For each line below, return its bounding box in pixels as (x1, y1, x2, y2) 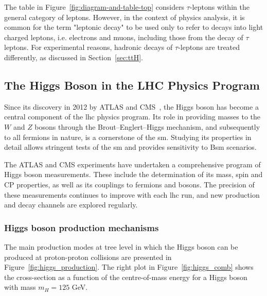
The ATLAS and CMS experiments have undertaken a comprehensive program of (4, 159, 261, 169)
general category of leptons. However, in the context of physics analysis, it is (4, 11, 245, 22)
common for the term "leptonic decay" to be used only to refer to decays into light (4, 22, 263, 32)
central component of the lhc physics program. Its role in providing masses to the (4, 111, 261, 122)
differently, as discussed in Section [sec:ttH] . (4, 51, 143, 62)
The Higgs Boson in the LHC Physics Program (4, 77, 260, 93)
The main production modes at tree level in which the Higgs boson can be (4, 241, 238, 252)
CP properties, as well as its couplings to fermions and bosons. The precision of (4, 179, 255, 189)
